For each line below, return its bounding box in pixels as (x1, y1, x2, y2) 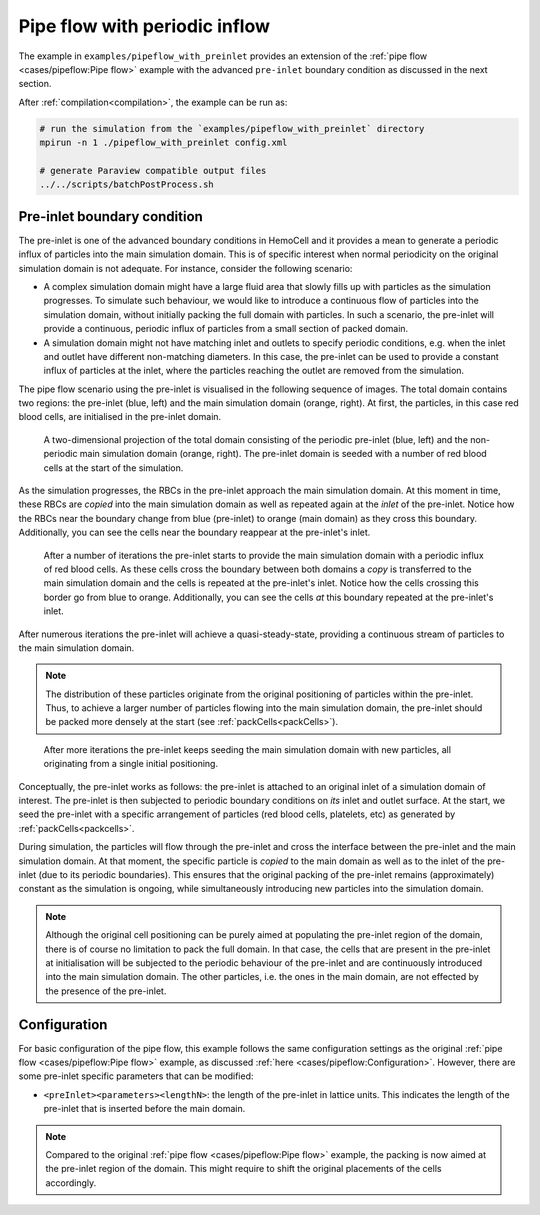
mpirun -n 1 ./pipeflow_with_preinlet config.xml (39, 137, 288, 149)
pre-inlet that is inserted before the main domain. (43, 1103, 246, 1115)
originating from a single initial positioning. (43, 758, 219, 770)
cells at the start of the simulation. (43, 461, 184, 474)
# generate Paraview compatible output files (39, 165, 267, 176)
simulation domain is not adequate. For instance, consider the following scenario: (18, 262, 353, 274)
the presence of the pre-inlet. (45, 985, 167, 997)
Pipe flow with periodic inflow (18, 15, 270, 37)
